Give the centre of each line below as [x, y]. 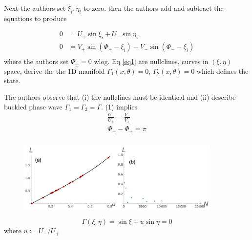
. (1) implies [119, 106]
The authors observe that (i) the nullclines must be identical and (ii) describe [120, 97]
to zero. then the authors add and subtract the [154, 8]
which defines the [222, 71]
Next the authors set [35, 8]
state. [12, 80]
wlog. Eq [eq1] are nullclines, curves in [151, 61]
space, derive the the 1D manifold [54, 71]
